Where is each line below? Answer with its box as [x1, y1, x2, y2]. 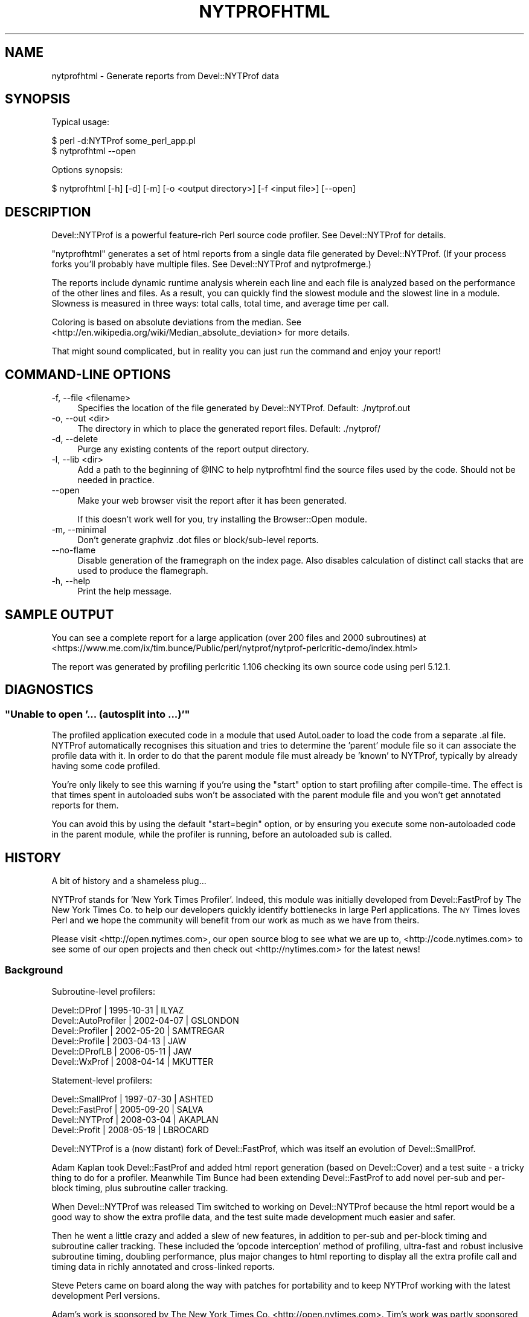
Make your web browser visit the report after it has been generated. [77, 495, 347, 506]
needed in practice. [77, 475, 155, 486]
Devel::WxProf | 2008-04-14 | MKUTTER [51, 1056, 213, 1067]
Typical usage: [51, 117, 110, 128]
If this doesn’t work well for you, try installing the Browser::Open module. [77, 514, 367, 525]
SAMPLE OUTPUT [5, 606, 114, 622]
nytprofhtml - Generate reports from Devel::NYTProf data [51, 70, 280, 81]
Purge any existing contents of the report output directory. [77, 444, 309, 455]
